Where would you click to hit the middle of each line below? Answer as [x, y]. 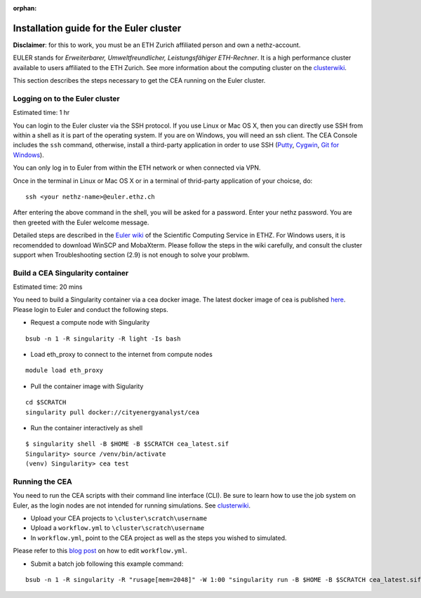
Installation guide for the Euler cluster [97, 28]
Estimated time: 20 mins [48, 287]
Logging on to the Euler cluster [66, 98]
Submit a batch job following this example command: [107, 564]
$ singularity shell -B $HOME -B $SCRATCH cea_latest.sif [127, 444]
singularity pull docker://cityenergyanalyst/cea [113, 412]
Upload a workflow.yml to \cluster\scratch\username [118, 528]
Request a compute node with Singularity [90, 322]
